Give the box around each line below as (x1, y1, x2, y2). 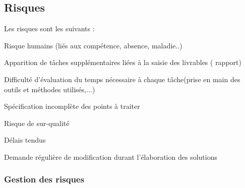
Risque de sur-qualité (4, 117, 70, 128)
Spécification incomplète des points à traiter (4, 101, 140, 111)
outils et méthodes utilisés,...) (4, 84, 95, 94)
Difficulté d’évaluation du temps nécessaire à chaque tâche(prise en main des (4, 74, 240, 84)
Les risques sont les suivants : (4, 23, 95, 34)
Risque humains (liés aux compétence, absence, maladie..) (4, 40, 182, 50)
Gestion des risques (4, 173, 85, 185)
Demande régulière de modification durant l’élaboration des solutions (4, 151, 217, 162)
